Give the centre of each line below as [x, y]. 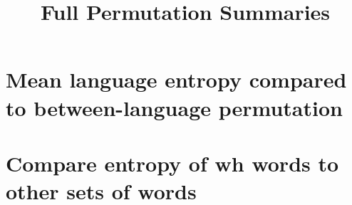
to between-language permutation [174, 107]
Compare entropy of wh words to [172, 163]
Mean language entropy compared [176, 79]
